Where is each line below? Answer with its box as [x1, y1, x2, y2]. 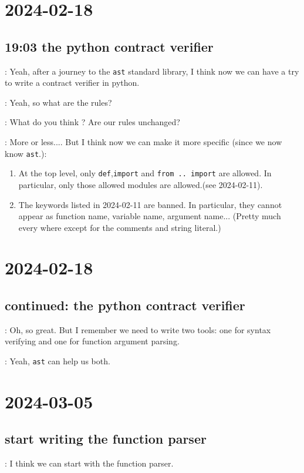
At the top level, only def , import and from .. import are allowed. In [18, 167, 272, 179]
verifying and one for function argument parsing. [5, 335, 180, 347]
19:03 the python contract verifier [5, 37, 214, 55]
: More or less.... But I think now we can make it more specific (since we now [5, 136, 282, 148]
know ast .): [5, 147, 47, 159]
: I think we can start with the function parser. [5, 457, 174, 469]
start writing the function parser [5, 430, 207, 448]
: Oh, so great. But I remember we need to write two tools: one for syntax [5, 323, 271, 336]
